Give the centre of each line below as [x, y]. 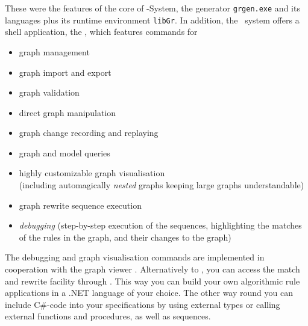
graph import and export [65, 72]
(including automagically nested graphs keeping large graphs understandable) [162, 185]
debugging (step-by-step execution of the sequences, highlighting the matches [160, 225]
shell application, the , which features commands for [101, 32]
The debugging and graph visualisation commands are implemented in [135, 257]
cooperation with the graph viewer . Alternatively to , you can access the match [152, 269]
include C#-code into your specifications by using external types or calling [143, 304]
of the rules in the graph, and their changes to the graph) [125, 237]
